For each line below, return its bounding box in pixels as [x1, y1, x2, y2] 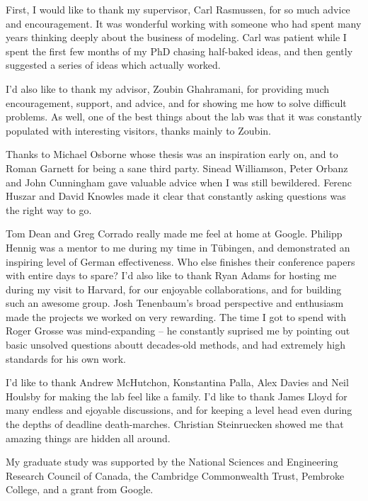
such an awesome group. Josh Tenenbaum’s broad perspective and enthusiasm [6, 295, 344, 310]
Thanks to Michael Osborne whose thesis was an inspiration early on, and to [6, 147, 338, 162]
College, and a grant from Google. [6, 482, 154, 497]
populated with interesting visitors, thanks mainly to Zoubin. [6, 123, 271, 137]
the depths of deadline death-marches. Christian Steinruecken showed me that [6, 417, 344, 432]
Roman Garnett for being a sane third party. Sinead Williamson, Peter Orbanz [6, 160, 348, 175]
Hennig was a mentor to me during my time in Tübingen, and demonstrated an [6, 240, 350, 254]
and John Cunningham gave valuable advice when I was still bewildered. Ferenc [6, 174, 352, 189]
